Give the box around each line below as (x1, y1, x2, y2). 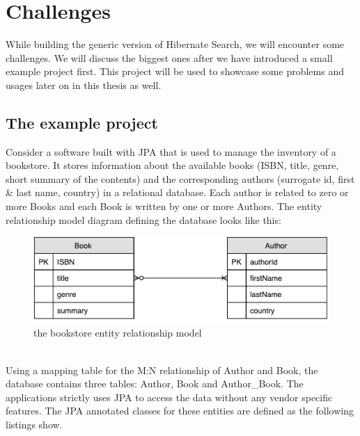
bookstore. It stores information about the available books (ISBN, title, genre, (6, 158, 339, 172)
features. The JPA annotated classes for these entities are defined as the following (6, 403, 354, 418)
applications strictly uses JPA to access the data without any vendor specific (6, 389, 333, 404)
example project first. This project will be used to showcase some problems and (6, 64, 344, 79)
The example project (6, 111, 158, 133)
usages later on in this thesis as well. (6, 77, 162, 92)
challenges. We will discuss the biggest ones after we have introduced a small (6, 50, 333, 65)
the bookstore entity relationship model (33, 325, 202, 340)
